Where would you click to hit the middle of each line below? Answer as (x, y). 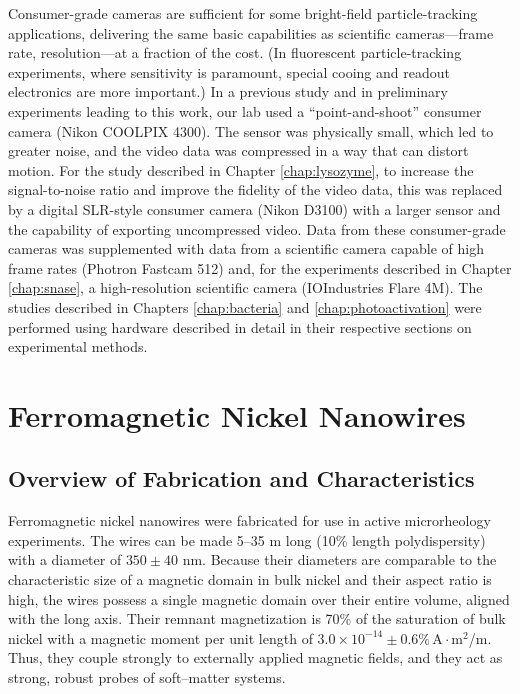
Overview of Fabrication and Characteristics (241, 478)
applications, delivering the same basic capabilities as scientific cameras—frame (251, 32)
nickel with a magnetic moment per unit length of (160, 637)
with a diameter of (65, 559)
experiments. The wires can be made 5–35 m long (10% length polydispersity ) (247, 539)
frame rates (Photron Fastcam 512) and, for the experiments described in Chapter (260, 267)
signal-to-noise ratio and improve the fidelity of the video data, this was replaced (255, 189)
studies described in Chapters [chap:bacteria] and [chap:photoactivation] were (245, 306)
